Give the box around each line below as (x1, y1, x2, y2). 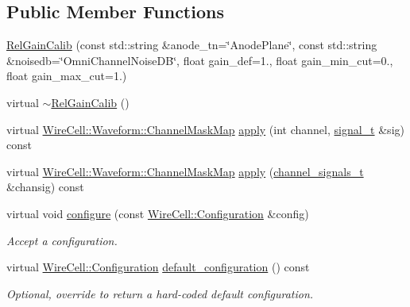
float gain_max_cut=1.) (6, 67, 127, 84)
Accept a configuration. (6, 232, 118, 248)
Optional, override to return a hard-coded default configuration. (6, 285, 314, 301)
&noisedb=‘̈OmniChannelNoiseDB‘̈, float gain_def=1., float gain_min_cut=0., (6, 52, 393, 68)
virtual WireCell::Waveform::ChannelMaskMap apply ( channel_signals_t (6, 163, 364, 179)
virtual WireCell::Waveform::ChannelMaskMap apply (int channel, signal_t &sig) (6, 121, 404, 137)
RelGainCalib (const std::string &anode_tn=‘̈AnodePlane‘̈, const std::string (6, 36, 377, 53)
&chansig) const (6, 178, 84, 195)
